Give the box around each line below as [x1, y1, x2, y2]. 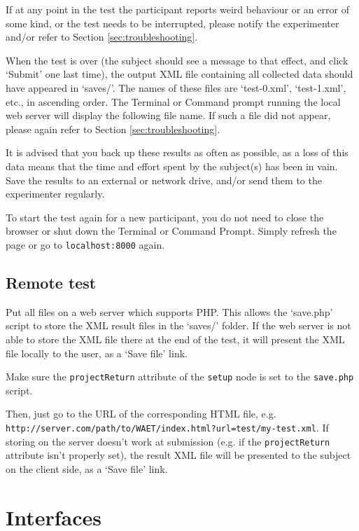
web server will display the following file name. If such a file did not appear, [6, 108, 331, 123]
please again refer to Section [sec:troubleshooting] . [6, 121, 220, 136]
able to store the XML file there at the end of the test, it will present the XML [6, 331, 345, 346]
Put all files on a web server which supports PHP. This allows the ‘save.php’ [6, 304, 333, 319]
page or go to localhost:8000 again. [6, 237, 165, 251]
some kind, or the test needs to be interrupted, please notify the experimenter [6, 15, 339, 30]
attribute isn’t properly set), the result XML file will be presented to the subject [6, 448, 351, 462]
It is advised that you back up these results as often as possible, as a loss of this [6, 145, 349, 160]
